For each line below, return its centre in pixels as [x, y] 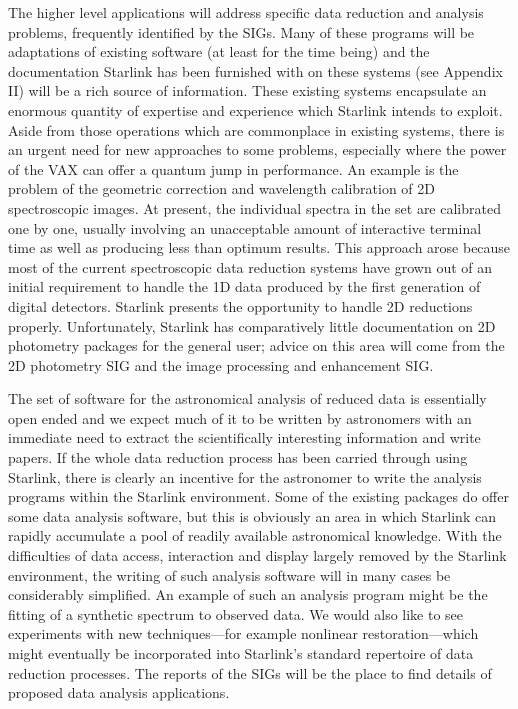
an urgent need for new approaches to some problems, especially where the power [257, 149]
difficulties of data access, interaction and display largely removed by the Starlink [257, 555]
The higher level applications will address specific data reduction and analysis [246, 12]
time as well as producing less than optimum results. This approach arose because [259, 247]
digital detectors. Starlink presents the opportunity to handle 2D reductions [240, 305]
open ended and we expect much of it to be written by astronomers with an [240, 417]
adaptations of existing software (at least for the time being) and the [219, 51]
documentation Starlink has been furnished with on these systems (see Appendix [255, 70]
